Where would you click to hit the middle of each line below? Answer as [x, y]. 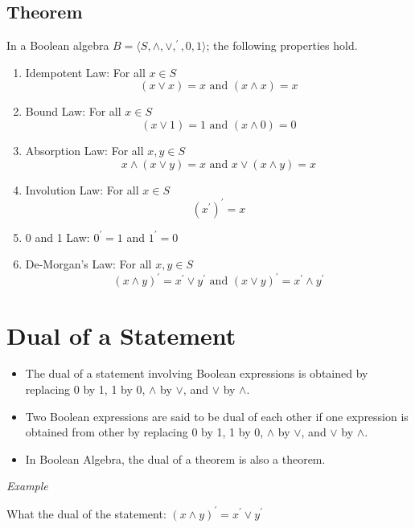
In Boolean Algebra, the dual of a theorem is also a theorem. [175, 458]
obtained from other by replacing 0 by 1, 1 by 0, [144, 432]
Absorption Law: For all [84, 150]
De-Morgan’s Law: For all [88, 264]
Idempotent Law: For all [85, 72]
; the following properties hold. [282, 45]
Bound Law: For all [73, 111]
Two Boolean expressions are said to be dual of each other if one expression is [217, 416]
